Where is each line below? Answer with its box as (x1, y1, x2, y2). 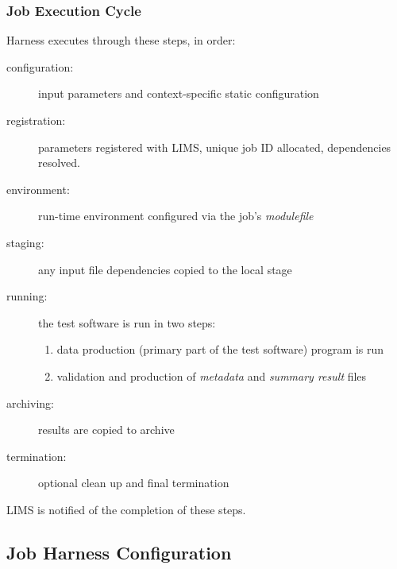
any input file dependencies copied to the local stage (38, 261, 292, 277)
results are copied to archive (38, 421, 175, 438)
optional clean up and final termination (38, 474, 229, 491)
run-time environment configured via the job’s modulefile (38, 207, 314, 224)
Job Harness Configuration (6, 540, 232, 564)
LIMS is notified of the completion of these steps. (6, 501, 246, 517)
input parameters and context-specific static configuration (38, 85, 319, 102)
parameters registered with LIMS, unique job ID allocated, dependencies (38, 138, 391, 155)
